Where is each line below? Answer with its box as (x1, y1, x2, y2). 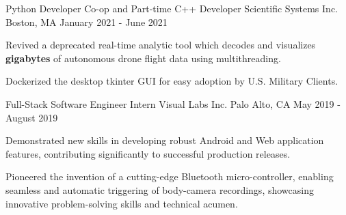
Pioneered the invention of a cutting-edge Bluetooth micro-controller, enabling (5, 169, 334, 184)
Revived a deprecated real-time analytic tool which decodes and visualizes (5, 38, 316, 52)
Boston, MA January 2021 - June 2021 (5, 14, 168, 29)
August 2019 (5, 110, 58, 124)
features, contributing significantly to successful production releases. (5, 146, 291, 160)
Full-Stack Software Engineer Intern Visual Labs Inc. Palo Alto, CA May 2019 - (5, 96, 341, 111)
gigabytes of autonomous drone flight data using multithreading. (5, 51, 281, 65)
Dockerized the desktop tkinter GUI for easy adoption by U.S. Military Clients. (5, 74, 338, 88)
